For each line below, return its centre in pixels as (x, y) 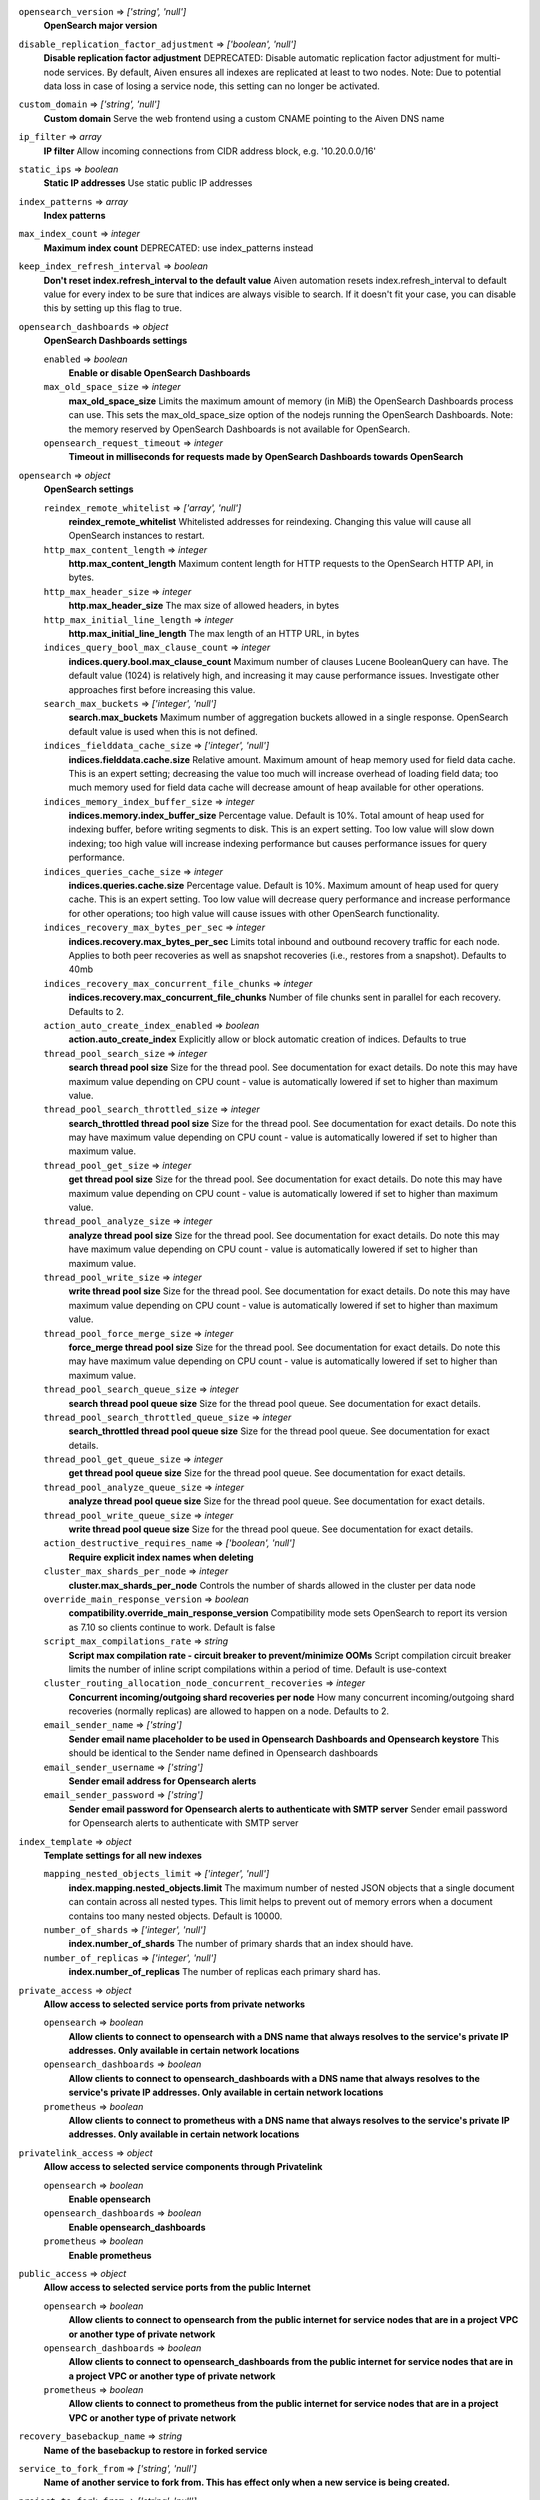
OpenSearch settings (88, 489)
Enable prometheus (110, 2255)
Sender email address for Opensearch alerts (162, 1781)
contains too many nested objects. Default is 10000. (175, 1916)
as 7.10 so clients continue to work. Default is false (172, 1627)
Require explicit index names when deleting (161, 1557)
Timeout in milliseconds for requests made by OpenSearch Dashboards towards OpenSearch (266, 457)
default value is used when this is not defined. (163, 731)
